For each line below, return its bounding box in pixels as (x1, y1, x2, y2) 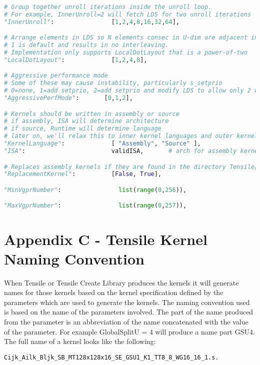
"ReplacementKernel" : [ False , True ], (4, 170, 162, 178)
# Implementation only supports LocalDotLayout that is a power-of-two (4, 49, 247, 56)
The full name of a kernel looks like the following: (4, 336, 156, 346)
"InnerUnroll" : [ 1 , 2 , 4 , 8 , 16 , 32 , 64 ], (4, 18, 179, 25)
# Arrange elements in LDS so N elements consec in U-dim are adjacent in (4, 34, 258, 41)
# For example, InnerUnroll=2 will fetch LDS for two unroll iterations (4, 10, 251, 18)
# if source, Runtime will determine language (4, 125, 161, 132)
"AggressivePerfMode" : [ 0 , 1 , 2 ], (4, 94, 133, 102)
